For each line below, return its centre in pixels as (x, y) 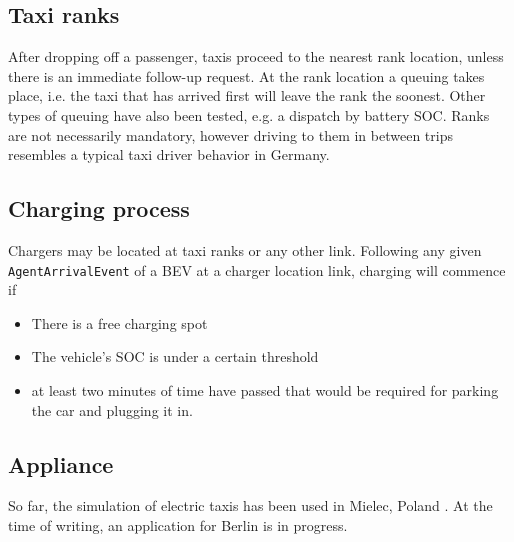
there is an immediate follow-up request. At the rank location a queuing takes (246, 75)
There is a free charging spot (119, 322)
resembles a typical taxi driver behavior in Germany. (169, 154)
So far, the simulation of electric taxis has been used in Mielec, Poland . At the (250, 505)
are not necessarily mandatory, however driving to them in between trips (230, 134)
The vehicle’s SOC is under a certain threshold (175, 356)
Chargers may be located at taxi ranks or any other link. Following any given (245, 249)
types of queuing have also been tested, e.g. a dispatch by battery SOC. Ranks (249, 114)
